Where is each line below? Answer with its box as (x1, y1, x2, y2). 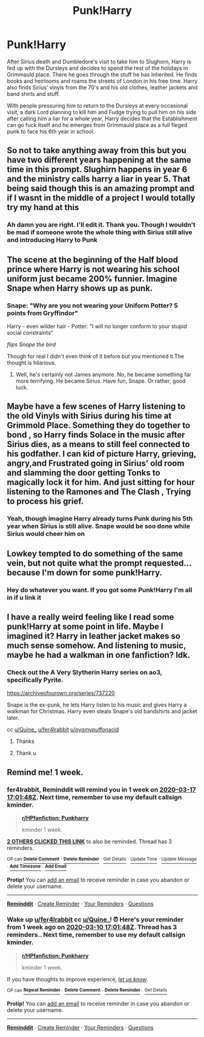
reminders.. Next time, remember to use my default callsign (7, 931, 186, 939)
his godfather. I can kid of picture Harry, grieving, (7, 449, 196, 459)
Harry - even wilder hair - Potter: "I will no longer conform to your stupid (7, 323, 187, 330)
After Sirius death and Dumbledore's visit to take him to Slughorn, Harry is (7, 58, 191, 65)
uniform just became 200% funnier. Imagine (7, 273, 177, 284)
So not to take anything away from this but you (7, 145, 186, 156)
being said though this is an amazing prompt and (7, 183, 194, 194)
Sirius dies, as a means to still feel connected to (7, 439, 190, 450)
